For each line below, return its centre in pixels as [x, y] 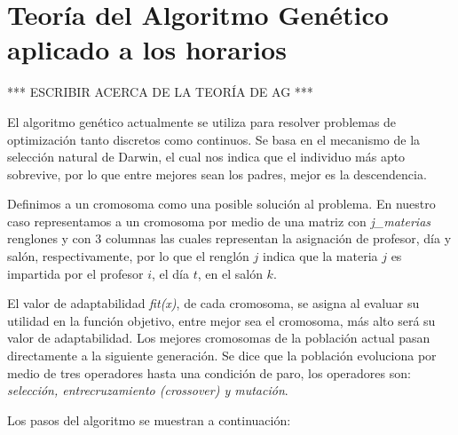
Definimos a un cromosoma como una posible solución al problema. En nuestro [221, 204]
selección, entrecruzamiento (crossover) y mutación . [148, 390]
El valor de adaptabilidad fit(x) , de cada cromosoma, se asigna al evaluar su [213, 303]
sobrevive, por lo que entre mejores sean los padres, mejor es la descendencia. [217, 174]
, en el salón [230, 273]
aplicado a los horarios [147, 49]
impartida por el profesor [75, 273]
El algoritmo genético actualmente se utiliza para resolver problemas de [202, 121]
